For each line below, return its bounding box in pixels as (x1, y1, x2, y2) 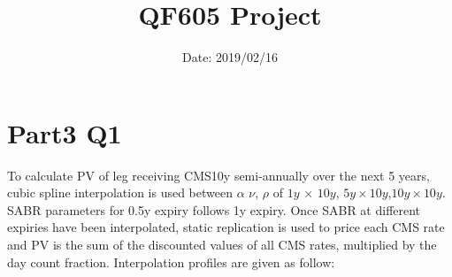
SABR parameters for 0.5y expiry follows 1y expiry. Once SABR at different (7, 200, 421, 219)
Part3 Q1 (7, 114, 122, 150)
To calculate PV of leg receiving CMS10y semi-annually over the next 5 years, (7, 165, 430, 184)
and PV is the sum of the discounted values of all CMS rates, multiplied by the (7, 235, 437, 254)
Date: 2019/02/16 (182, 48, 278, 66)
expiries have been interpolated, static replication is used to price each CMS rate (7, 218, 445, 236)
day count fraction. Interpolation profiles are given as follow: (7, 252, 335, 271)
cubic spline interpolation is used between (7, 183, 233, 202)
